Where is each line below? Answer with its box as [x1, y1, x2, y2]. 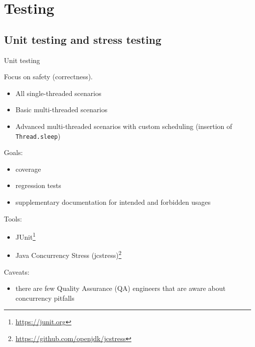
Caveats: [4, 266, 29, 277]
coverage [15, 163, 41, 174]
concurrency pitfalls [15, 292, 75, 303]
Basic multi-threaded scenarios [15, 104, 107, 115]
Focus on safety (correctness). [4, 71, 93, 82]
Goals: [4, 147, 23, 158]
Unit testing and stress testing [4, 32, 161, 47]
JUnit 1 [15, 230, 36, 242]
